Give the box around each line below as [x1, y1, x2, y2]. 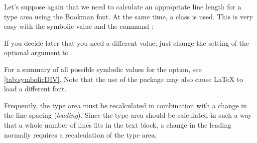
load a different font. [4, 83, 67, 94]
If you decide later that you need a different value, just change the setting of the [4, 37, 249, 48]
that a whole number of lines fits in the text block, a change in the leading [4, 119, 232, 130]
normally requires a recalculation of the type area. [4, 129, 157, 140]
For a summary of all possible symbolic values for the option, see [4, 64, 202, 74]
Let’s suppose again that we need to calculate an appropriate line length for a [4, 1, 242, 11]
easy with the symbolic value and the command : [4, 21, 153, 31]
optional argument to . [4, 47, 73, 58]
